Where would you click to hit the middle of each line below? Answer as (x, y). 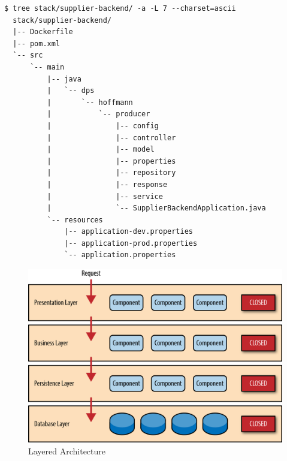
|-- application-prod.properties (131, 243)
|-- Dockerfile (43, 32)
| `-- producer (99, 114)
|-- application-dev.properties (129, 232)
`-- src (28, 55)
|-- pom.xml (37, 43)
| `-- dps (71, 91)
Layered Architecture (67, 451)
